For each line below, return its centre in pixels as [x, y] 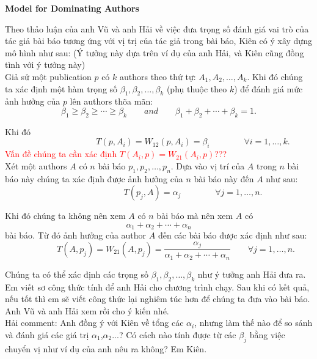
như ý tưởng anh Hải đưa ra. [252, 274]
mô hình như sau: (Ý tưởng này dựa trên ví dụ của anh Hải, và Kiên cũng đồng [155, 52]
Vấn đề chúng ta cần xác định [61, 154]
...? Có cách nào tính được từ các [174, 334]
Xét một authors [36, 165]
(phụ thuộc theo [197, 88]
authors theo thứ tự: [158, 76]
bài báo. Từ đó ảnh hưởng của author [76, 235]
